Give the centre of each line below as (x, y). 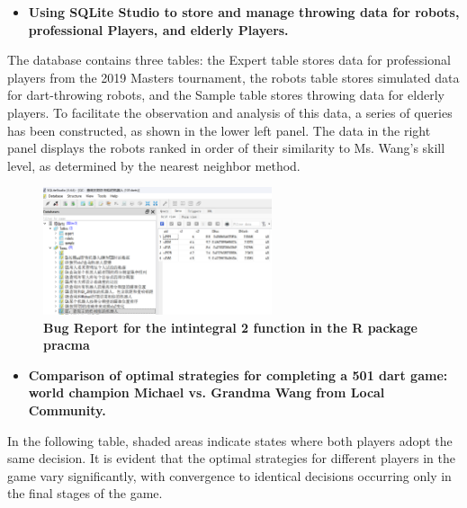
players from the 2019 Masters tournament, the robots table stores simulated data (233, 77)
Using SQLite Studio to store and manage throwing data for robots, (244, 12)
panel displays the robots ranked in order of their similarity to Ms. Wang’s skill (226, 148)
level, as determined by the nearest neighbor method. (154, 165)
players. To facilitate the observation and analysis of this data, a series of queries (230, 112)
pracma (67, 345)
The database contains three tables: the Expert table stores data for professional (229, 60)
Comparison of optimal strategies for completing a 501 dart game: (238, 374)
